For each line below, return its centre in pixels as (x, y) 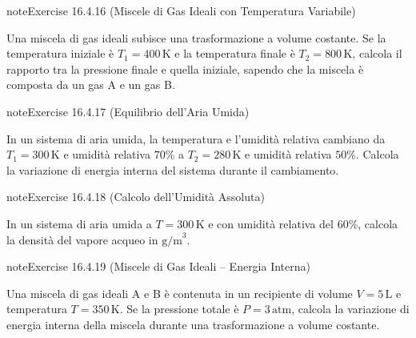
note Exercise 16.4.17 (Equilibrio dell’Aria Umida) (128, 111)
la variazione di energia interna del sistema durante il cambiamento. (173, 169)
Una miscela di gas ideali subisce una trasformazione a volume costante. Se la (196, 37)
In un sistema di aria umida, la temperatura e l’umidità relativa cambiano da (196, 138)
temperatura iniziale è (60, 53)
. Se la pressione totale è (179, 309)
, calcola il (377, 53)
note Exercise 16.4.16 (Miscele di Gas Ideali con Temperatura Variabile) (181, 10)
